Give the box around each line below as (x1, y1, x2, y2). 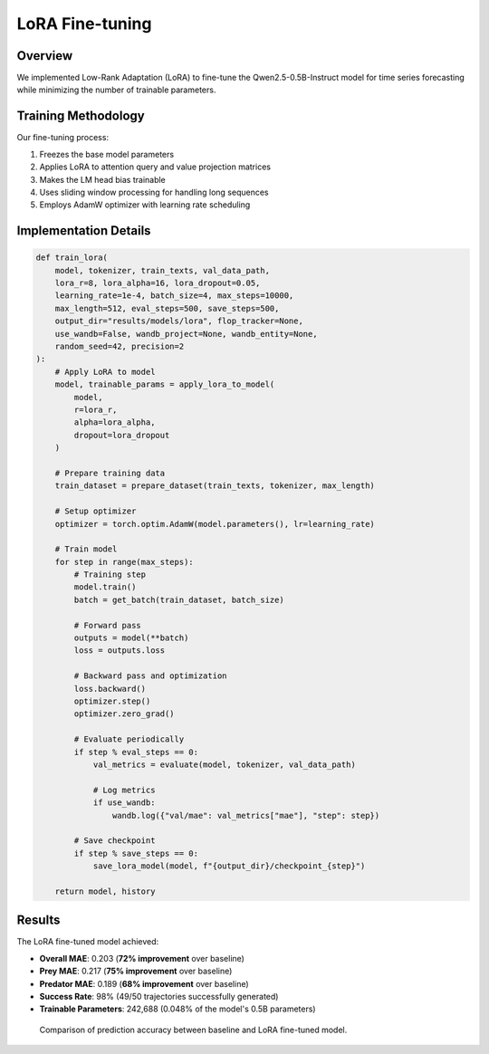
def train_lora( (35, 253, 109, 263)
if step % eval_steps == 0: (73, 747, 199, 757)
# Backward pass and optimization (73, 671, 227, 681)
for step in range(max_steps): (54, 557, 194, 567)
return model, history (54, 886, 156, 896)
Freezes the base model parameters (39, 149, 175, 159)
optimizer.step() (73, 695, 151, 706)
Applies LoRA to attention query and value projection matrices (39, 161, 272, 172)
